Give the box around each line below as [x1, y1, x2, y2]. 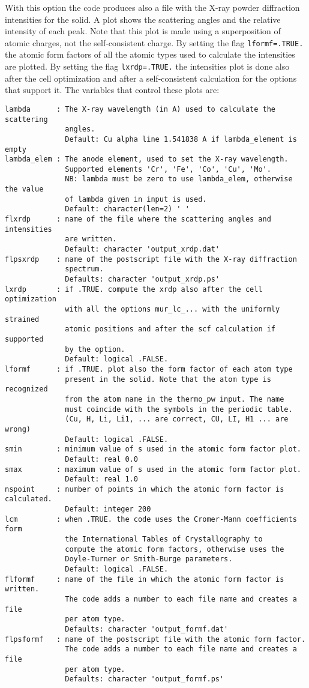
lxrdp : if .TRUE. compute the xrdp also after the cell [5, 285, 263, 294]
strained [5, 315, 40, 324]
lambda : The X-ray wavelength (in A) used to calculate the [5, 104, 276, 113]
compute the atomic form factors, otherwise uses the [65, 545, 284, 554]
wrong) [5, 424, 31, 433]
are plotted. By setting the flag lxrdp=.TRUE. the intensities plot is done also [5, 60, 290, 73]
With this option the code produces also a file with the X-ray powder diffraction [5, 1, 300, 13]
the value [5, 185, 44, 194]
